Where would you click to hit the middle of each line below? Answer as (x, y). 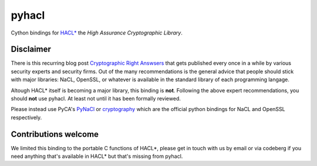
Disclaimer (31, 49)
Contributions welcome (55, 134)
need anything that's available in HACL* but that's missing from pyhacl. (97, 156)
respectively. (26, 117)
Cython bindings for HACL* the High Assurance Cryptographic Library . (97, 33)
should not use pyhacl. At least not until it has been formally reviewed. (96, 99)
